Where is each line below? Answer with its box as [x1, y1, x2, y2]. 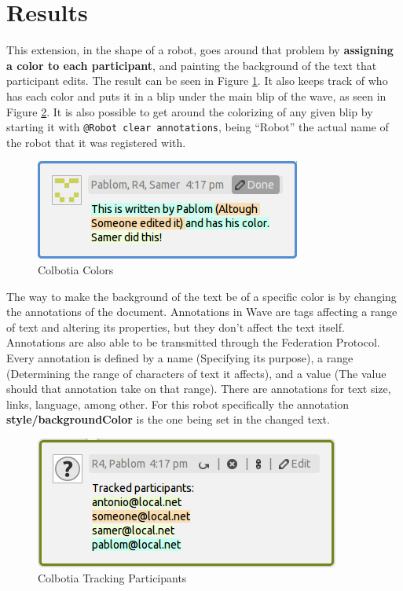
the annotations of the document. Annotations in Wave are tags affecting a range [6, 303, 398, 320]
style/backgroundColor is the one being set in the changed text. [6, 411, 330, 428]
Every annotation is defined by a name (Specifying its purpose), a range [6, 349, 354, 365]
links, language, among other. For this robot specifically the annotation [6, 395, 350, 412]
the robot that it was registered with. [6, 134, 186, 150]
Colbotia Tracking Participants [38, 570, 187, 586]
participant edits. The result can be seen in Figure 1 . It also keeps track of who [6, 72, 388, 89]
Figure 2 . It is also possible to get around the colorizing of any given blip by [6, 103, 373, 119]
